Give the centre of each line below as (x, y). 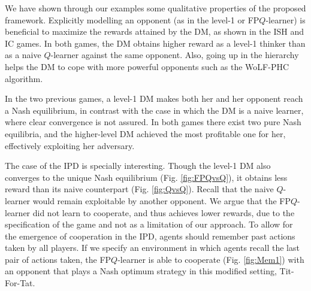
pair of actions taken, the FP (58, 259)
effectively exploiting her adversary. (70, 145)
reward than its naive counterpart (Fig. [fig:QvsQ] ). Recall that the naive (139, 189)
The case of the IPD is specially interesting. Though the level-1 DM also (138, 166)
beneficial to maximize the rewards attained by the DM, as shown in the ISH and (155, 31)
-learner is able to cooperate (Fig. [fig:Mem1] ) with (211, 259)
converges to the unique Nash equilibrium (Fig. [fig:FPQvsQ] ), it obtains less (146, 177)
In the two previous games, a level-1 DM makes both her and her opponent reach (154, 98)
